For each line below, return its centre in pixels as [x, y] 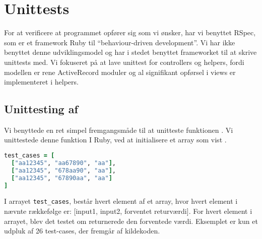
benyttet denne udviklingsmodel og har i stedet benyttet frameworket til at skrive [130, 52]
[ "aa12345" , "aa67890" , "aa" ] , [64, 163]
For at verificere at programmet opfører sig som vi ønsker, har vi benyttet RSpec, [130, 32]
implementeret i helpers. [41, 82]
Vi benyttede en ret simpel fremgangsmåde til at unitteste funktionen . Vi [119, 130]
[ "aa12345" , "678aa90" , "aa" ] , [64, 170]
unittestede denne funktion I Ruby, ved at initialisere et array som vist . [115, 140]
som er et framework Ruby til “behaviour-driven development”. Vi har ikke [120, 42]
